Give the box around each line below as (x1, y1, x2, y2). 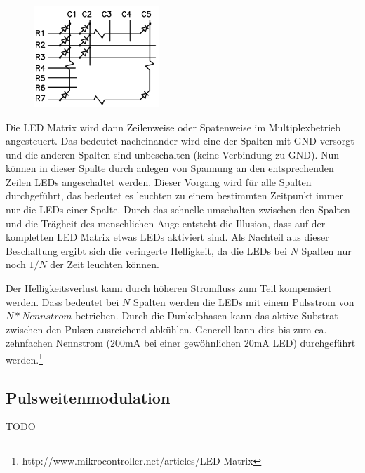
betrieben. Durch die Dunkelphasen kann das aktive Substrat (75, 308, 338, 323)
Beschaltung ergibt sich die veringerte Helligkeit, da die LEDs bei (6, 243, 287, 258)
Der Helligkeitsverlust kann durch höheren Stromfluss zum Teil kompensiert (6, 281, 332, 295)
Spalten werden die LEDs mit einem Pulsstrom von (133, 294, 354, 309)
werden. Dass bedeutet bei (6, 294, 119, 309)
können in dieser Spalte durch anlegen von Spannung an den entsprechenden (6, 161, 334, 175)
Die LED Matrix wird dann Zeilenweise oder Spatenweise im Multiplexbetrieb (6, 119, 341, 134)
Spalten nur (301, 243, 352, 258)
